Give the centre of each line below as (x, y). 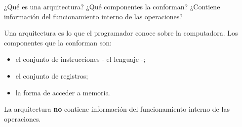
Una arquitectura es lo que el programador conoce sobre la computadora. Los (121, 33)
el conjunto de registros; (52, 75)
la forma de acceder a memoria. (63, 92)
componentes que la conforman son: (58, 42)
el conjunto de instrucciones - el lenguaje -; (81, 59)
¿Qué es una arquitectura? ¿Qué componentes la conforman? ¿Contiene (112, 6)
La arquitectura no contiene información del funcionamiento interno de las (117, 109)
